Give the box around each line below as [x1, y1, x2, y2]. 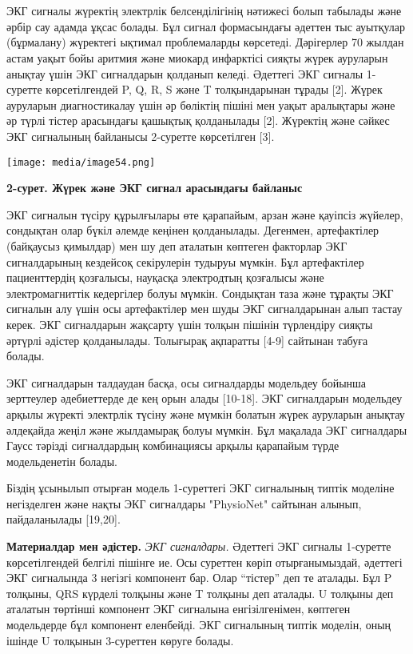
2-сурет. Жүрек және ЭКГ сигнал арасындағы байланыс [6, 179, 303, 196]
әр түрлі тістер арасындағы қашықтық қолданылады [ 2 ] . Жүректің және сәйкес [6, 112, 390, 129]
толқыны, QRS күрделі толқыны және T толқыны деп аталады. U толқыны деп [6, 584, 394, 601]
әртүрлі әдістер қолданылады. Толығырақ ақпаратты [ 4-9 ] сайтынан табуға [6, 331, 368, 348]
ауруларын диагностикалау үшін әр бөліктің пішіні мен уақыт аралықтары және [6, 96, 395, 113]
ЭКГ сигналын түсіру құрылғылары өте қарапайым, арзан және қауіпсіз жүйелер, [6, 206, 403, 223]
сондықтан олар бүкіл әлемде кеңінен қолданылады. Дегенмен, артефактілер [6, 222, 379, 239]
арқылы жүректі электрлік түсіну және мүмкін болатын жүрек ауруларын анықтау [6, 405, 405, 422]
